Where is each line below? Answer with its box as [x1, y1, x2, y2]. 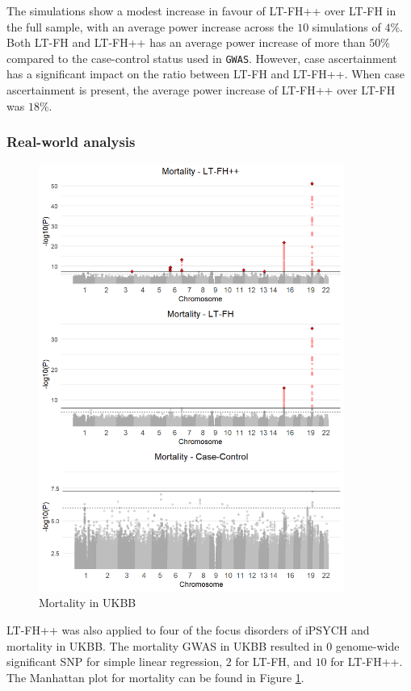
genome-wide [335, 637, 400, 654]
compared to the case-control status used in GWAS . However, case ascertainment [6, 49, 397, 66]
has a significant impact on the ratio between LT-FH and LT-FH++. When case [6, 65, 405, 82]
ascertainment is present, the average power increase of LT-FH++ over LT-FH [6, 82, 396, 98]
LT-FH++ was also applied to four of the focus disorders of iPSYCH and [6, 622, 370, 639]
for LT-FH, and [235, 653, 312, 670]
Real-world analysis [6, 132, 136, 152]
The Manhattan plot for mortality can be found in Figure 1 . [6, 668, 304, 685]
